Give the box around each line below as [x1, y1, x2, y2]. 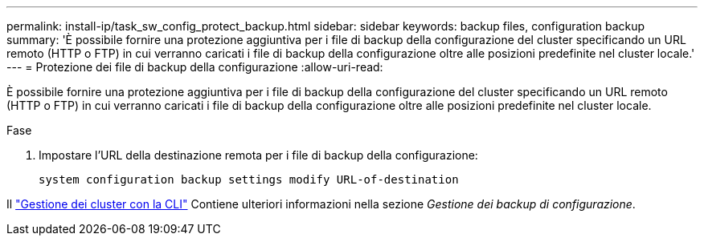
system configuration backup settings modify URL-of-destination [39, 173, 459, 186]
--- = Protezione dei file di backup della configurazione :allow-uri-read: [6, 60, 383, 74]
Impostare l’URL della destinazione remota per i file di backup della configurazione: [39, 148, 478, 162]
